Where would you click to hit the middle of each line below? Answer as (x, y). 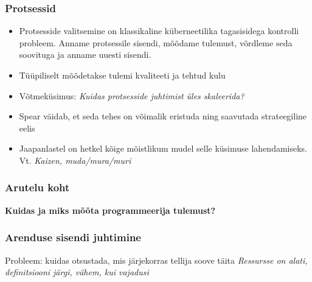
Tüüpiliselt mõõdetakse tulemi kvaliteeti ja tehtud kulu (122, 75)
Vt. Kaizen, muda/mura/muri (75, 160)
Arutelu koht (37, 187)
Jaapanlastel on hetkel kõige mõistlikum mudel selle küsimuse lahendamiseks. (163, 148)
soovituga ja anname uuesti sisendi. (85, 55)
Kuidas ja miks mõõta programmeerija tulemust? (110, 210)
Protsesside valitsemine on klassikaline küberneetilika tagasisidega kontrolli (159, 31)
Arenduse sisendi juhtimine (73, 237)
